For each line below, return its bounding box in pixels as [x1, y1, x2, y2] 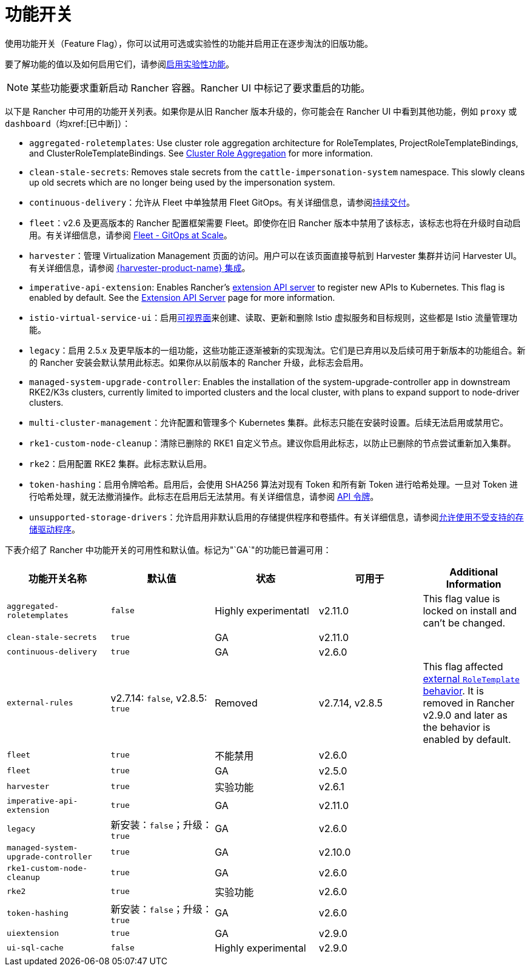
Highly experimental [215, 941, 306, 954]
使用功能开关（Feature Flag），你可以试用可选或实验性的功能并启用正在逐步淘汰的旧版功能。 [5, 38, 373, 49]
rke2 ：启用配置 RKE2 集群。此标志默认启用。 [29, 458, 212, 469]
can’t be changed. [423, 616, 506, 629]
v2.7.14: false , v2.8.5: [110, 692, 207, 705]
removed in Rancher [423, 696, 515, 709]
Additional [449, 565, 498, 578]
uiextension [7, 929, 59, 938]
